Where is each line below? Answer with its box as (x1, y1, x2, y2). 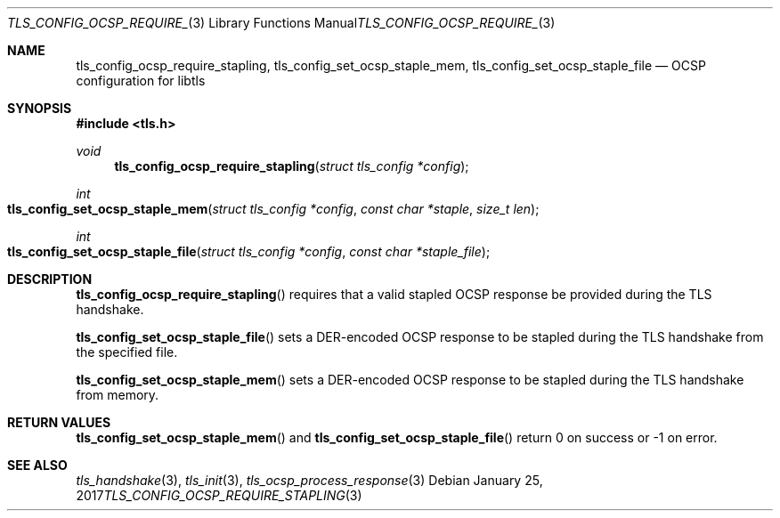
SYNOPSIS (7, 101, 72, 116)
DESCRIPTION (7, 271, 93, 287)
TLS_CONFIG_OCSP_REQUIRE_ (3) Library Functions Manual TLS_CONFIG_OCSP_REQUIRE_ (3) (7, 15, 556, 30)
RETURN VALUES (7, 415, 111, 430)
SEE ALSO (7, 457, 68, 473)
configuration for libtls (76, 73, 206, 88)
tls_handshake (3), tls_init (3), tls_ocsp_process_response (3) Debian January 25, (76, 473, 543, 488)
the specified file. (76, 344, 178, 360)
